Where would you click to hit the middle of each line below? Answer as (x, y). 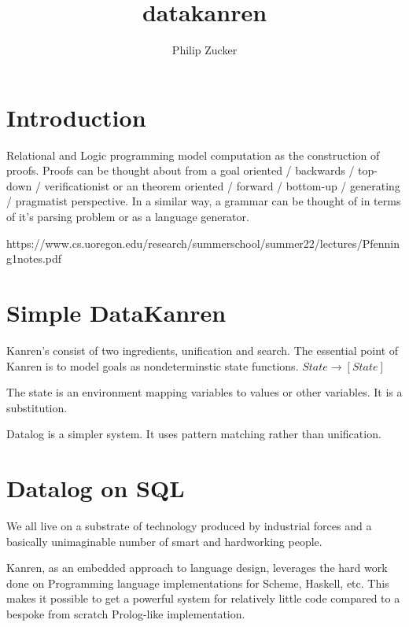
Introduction (76, 117)
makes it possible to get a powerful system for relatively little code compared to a (203, 598)
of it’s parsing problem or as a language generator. (128, 217)
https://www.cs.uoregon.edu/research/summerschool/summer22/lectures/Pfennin (203, 243)
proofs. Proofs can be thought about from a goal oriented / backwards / (181, 170)
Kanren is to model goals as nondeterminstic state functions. (153, 365)
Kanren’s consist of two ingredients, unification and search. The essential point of (203, 350)
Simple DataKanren (116, 312)
